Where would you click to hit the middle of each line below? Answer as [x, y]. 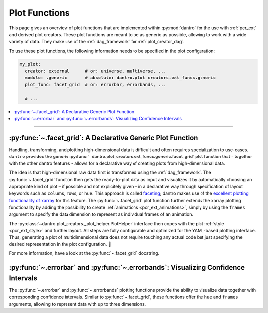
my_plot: [30, 64]
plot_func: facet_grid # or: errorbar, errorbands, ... [96, 85]
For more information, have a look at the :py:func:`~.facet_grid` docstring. [84, 253]
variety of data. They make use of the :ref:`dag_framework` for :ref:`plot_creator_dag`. [97, 42]
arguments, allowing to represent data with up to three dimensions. [78, 304]
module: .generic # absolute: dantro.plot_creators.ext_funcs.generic [120, 78]
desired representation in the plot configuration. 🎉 [60, 244]
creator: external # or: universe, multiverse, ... [96, 71]
